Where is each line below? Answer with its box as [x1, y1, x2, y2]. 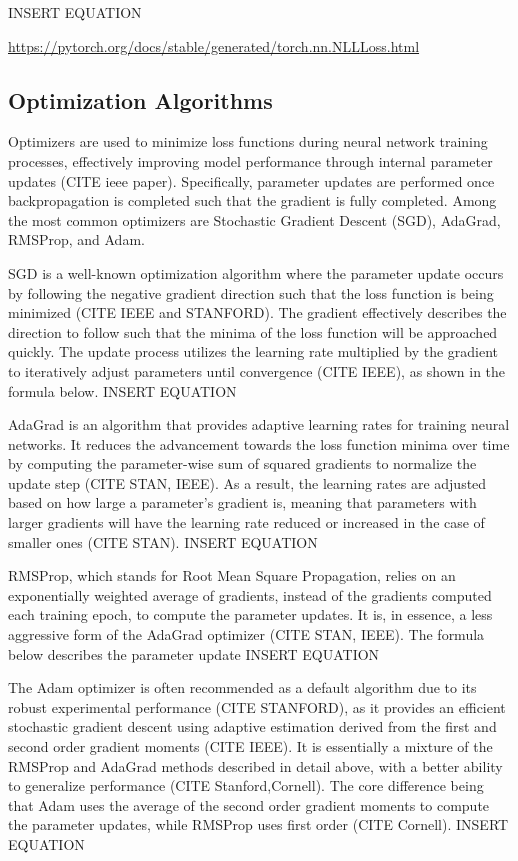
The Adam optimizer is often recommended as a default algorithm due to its [8, 677, 477, 698]
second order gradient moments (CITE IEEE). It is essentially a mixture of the [8, 736, 493, 757]
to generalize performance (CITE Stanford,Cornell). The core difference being [8, 775, 484, 796]
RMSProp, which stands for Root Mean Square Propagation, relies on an [8, 565, 456, 586]
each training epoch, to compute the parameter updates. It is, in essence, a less [8, 604, 493, 625]
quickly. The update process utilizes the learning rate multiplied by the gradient [8, 341, 499, 362]
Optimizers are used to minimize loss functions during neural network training [8, 131, 488, 152]
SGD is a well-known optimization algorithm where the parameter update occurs [8, 262, 504, 283]
